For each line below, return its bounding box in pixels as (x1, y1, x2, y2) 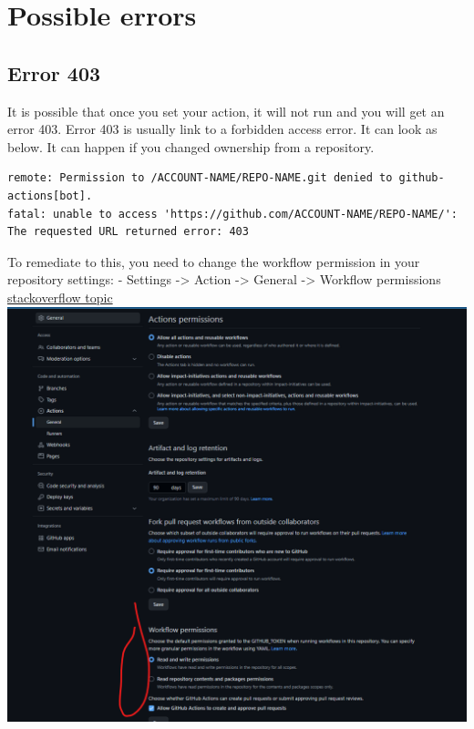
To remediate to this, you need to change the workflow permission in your (7, 252, 420, 271)
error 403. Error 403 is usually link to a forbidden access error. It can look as (7, 119, 438, 139)
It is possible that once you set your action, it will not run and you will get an (7, 101, 445, 120)
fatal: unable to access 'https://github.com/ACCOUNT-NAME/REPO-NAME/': (7, 207, 458, 221)
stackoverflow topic (7, 287, 113, 306)
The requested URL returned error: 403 (7, 225, 249, 239)
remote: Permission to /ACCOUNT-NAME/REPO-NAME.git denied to (7, 171, 393, 185)
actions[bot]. (7, 189, 93, 202)
